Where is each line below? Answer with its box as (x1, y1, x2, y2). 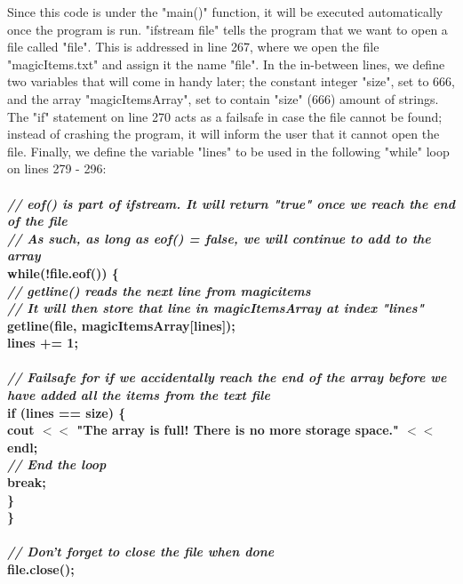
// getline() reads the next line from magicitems (7, 281, 311, 300)
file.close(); (7, 560, 75, 578)
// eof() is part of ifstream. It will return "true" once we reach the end (7, 194, 455, 212)
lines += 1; (7, 333, 78, 352)
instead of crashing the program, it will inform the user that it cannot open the (7, 124, 440, 143)
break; (7, 473, 46, 492)
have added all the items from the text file (7, 386, 270, 404)
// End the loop (7, 455, 107, 474)
